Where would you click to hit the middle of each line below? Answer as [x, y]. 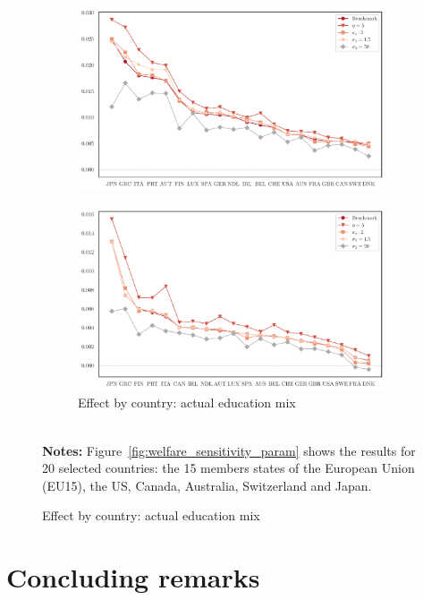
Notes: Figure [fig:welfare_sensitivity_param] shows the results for [229, 450]
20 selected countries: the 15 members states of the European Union [228, 468]
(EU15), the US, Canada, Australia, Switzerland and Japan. [207, 485]
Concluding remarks [133, 577]
